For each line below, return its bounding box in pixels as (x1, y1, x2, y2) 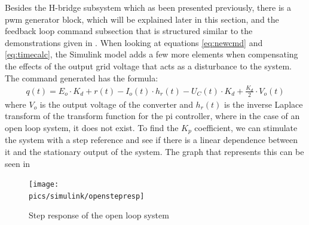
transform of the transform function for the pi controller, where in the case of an (5, 110, 300, 122)
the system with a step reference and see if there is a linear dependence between (5, 133, 298, 146)
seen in (5, 157, 30, 169)
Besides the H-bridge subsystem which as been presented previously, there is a (5, 1, 291, 13)
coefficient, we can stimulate (194, 121, 298, 133)
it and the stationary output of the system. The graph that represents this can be (5, 145, 304, 157)
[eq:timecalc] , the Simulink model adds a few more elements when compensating (5, 48, 298, 60)
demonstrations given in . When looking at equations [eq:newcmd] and (5, 36, 263, 48)
